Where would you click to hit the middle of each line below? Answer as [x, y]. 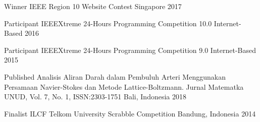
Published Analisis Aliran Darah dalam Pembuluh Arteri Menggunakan [115, 76]
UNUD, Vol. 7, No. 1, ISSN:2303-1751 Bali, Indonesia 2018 [95, 97]
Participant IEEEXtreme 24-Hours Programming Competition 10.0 [108, 23]
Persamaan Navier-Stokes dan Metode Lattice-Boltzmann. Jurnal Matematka [124, 86]
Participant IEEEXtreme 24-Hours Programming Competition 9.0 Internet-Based [130, 50]
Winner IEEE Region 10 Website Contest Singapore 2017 [93, 6]
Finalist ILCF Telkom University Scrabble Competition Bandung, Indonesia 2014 [130, 113]
